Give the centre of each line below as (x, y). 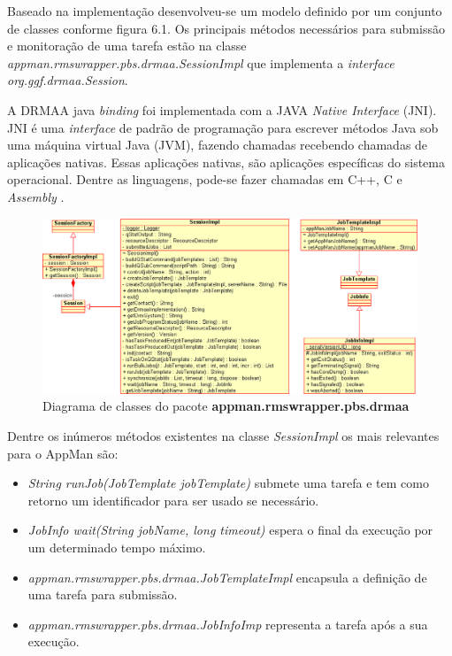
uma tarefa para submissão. (103, 594)
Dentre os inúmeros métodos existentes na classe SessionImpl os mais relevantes (223, 436)
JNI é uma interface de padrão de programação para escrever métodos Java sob (223, 127)
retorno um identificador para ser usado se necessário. (173, 500)
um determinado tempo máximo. (117, 548)
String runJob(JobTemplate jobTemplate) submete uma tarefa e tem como (228, 483)
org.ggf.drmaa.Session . (68, 80)
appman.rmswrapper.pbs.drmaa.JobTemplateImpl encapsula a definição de (227, 577)
